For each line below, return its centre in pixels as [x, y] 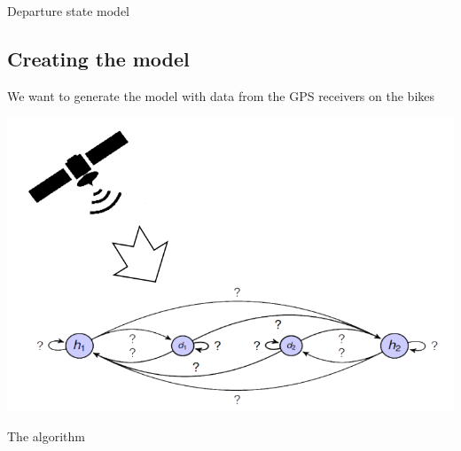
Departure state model [69, 11]
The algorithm [46, 435]
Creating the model [98, 58]
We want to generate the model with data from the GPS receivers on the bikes [221, 95]
